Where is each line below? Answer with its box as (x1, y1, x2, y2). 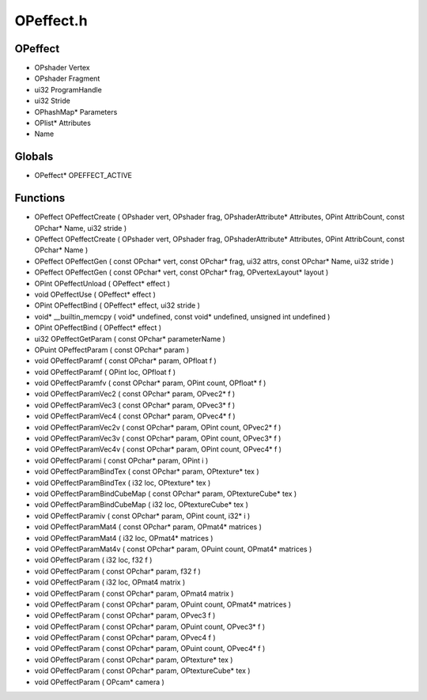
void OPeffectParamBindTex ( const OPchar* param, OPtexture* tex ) (34, 467, 260, 476)
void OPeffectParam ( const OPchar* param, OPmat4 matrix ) (34, 588, 234, 598)
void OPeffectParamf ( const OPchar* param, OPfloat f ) (34, 356, 217, 365)
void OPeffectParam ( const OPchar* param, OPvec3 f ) (34, 611, 216, 620)
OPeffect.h (14, 12, 88, 29)
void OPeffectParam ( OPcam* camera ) (34, 677, 165, 687)
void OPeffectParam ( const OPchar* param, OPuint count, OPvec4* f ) (34, 644, 266, 653)
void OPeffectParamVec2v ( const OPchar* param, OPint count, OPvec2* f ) (34, 422, 282, 432)
